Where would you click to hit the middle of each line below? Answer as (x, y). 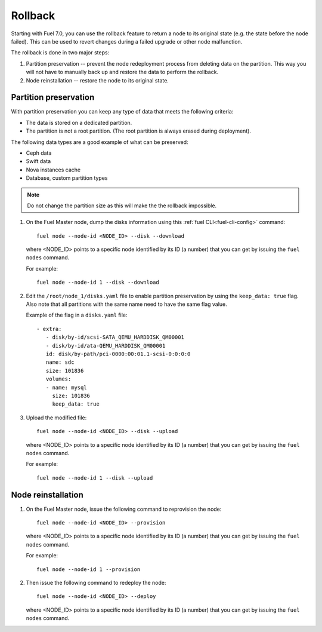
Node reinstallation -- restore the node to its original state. (97, 80)
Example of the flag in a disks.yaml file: (77, 315)
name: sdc (60, 362)
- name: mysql (66, 387)
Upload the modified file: (56, 418)
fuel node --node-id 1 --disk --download (98, 283)
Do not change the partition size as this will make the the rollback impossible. (122, 205)
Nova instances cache (53, 170)
